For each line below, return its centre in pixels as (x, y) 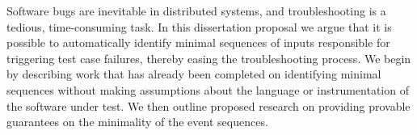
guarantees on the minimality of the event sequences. (137, 122)
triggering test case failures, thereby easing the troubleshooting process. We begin (209, 58)
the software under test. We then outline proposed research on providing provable (208, 105)
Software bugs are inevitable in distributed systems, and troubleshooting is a (196, 11)
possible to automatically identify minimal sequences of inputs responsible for (198, 42)
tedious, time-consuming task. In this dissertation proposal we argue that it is (199, 26)
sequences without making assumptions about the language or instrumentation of (208, 89)
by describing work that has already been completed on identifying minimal (194, 74)
